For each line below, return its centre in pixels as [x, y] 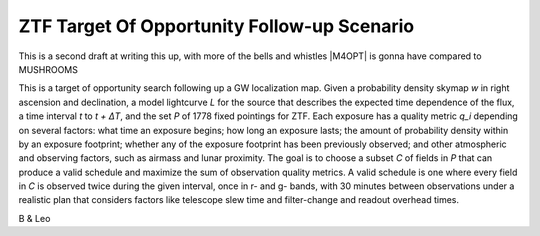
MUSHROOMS [48, 69]
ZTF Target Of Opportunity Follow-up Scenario [216, 26]
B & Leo [34, 218]
